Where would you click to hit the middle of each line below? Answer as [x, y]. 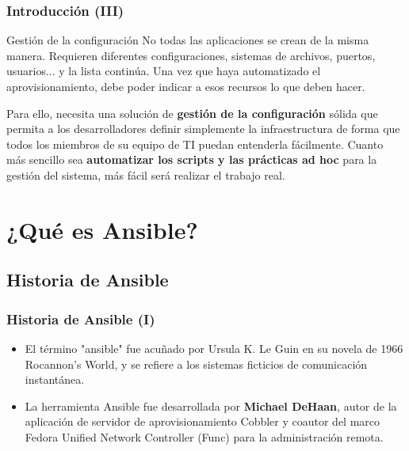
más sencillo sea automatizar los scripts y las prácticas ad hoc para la [192, 159]
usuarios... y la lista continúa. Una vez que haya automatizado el [164, 71]
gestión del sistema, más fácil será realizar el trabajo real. [146, 174]
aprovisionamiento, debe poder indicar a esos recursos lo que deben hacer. [186, 86]
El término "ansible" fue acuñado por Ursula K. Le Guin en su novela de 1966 [214, 348]
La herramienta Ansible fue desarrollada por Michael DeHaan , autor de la [211, 406]
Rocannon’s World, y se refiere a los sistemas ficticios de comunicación [196, 364]
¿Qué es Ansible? [102, 229]
